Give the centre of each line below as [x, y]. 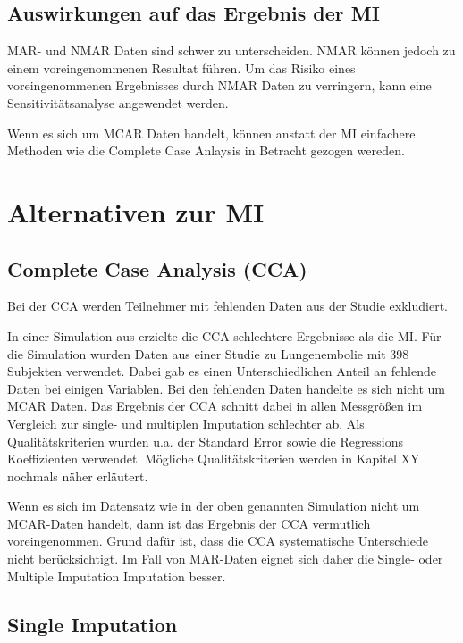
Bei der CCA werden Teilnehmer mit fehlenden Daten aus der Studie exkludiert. [227, 306]
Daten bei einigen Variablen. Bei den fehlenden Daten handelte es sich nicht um [226, 388]
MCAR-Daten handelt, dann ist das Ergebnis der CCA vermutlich [189, 523]
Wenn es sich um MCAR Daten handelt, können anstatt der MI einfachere [211, 133]
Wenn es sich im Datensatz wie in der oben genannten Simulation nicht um [214, 506]
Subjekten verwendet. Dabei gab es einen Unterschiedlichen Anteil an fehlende [222, 371]
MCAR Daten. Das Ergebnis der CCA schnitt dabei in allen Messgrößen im [215, 406]
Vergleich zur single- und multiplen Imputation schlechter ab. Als [186, 423]
